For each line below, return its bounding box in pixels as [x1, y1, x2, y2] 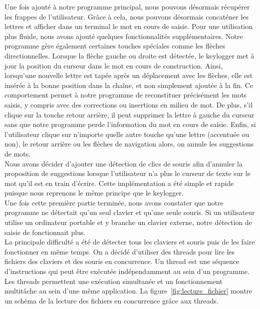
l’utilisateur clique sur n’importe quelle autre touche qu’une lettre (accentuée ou [4, 128, 250, 139]
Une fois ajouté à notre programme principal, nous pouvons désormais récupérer [4, 1, 250, 11]
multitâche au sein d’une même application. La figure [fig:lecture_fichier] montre [4, 285, 253, 296]
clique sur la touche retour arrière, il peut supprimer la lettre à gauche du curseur [4, 109, 255, 119]
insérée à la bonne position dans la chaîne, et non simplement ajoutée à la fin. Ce [4, 79, 254, 90]
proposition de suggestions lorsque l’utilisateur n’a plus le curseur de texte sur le [4, 168, 251, 178]
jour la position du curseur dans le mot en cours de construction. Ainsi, [4, 60, 223, 70]
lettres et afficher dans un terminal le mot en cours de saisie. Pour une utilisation [4, 21, 253, 31]
